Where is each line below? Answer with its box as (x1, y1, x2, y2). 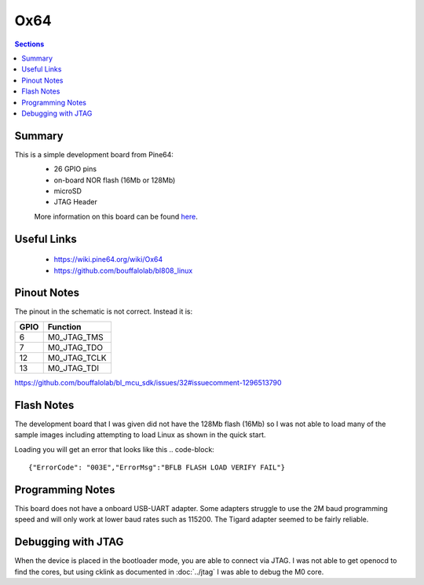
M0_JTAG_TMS (47, 331, 104, 342)
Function (47, 321, 82, 332)
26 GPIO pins (53, 164, 97, 174)
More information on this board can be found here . (34, 212, 198, 221)
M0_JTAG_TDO (47, 342, 104, 353)
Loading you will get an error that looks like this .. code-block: (14, 444, 215, 454)
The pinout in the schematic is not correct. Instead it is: (14, 307, 193, 316)
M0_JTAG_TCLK (47, 352, 107, 363)
